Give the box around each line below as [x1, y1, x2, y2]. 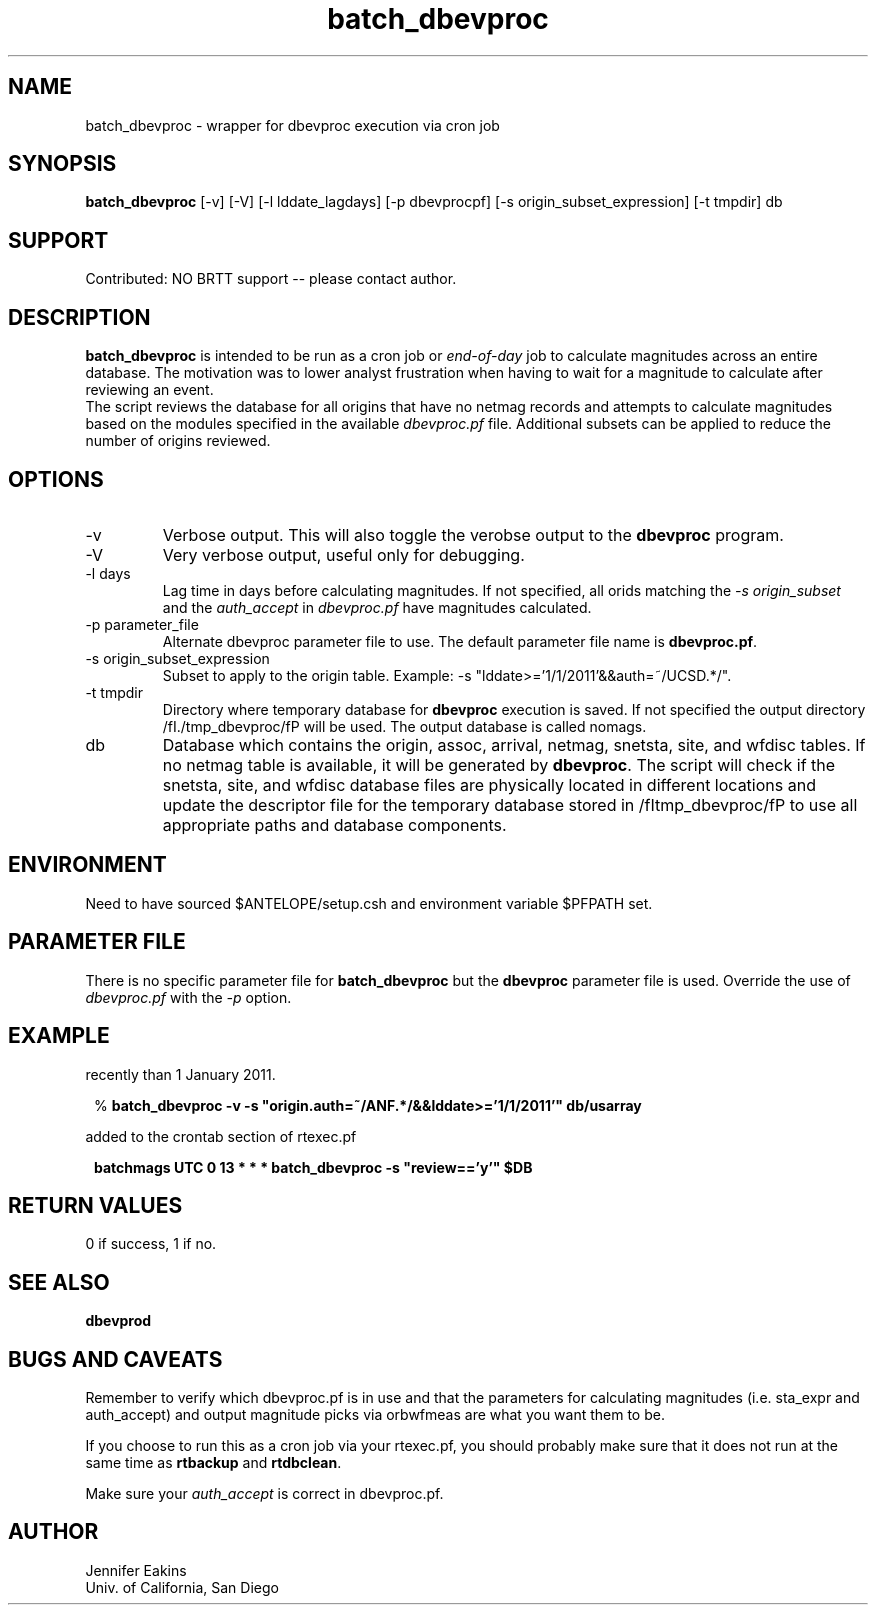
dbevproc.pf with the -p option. [85, 988, 292, 1006]
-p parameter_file [85, 615, 199, 633]
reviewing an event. [85, 381, 214, 399]
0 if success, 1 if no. [85, 1235, 217, 1253]
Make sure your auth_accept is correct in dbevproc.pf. [85, 1485, 444, 1503]
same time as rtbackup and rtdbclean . [85, 1454, 342, 1472]
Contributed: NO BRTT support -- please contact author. [85, 270, 457, 288]
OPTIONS [8, 466, 104, 492]
